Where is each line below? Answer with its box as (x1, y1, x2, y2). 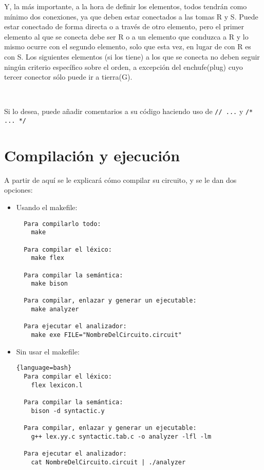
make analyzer (31, 306, 79, 313)
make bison (31, 280, 68, 288)
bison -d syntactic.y (31, 407, 105, 415)
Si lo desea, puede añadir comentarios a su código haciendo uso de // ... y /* (4, 106, 253, 117)
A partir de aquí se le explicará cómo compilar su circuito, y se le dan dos (4, 174, 237, 185)
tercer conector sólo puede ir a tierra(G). (4, 71, 133, 82)
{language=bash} (16, 364, 72, 372)
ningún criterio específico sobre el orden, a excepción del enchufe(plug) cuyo (4, 61, 243, 72)
